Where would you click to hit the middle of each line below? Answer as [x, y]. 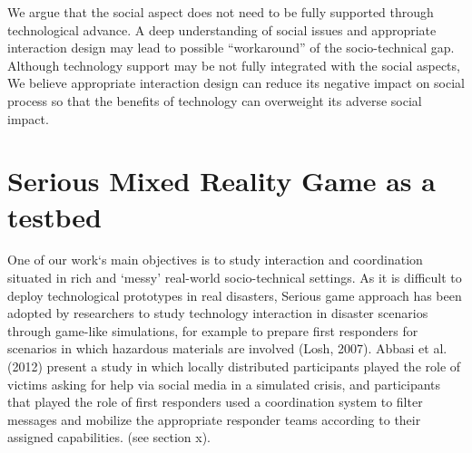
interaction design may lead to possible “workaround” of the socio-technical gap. [231, 48]
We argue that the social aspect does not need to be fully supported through [221, 12]
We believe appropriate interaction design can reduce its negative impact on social [236, 83]
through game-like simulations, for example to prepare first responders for [213, 330]
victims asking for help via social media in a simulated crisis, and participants [224, 384]
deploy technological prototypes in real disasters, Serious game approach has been [235, 295]
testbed [54, 216]
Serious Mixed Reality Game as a [221, 181]
